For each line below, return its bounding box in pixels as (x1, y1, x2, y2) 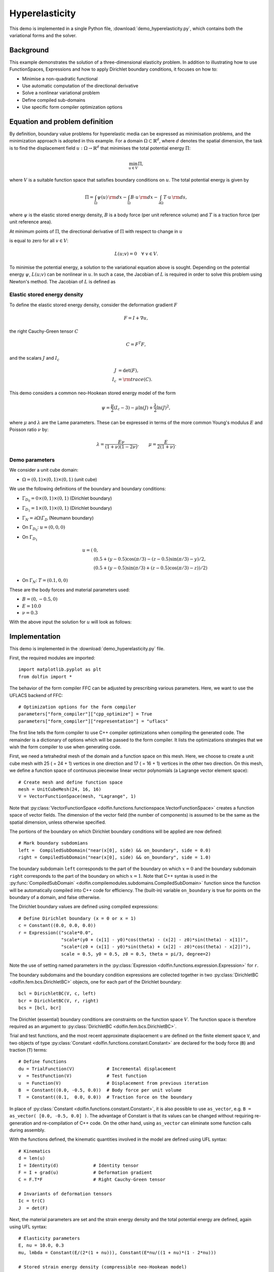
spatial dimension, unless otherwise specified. (9, 819, 107, 825)
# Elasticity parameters (18, 1235, 80, 1241)
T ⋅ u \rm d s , (163, 194, 187, 200)
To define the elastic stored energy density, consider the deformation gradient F (9, 302, 178, 308)
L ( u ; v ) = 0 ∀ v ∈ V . (114, 251, 158, 257)
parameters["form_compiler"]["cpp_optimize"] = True (18, 711, 152, 717)
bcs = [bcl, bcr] (18, 1005, 61, 1011)
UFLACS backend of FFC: (9, 692, 63, 698)
